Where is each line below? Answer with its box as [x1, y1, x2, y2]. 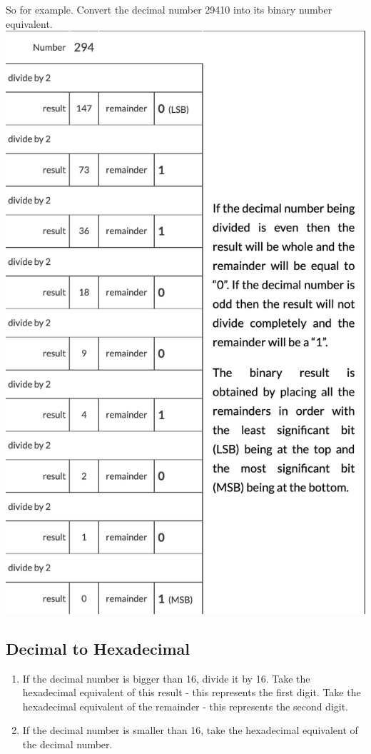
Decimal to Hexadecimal [6, 637, 190, 659]
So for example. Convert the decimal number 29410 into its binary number [6, 2, 332, 16]
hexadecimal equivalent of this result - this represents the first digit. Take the [22, 685, 361, 700]
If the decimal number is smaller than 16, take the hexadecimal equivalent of [22, 723, 358, 738]
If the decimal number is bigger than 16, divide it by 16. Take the [22, 670, 310, 685]
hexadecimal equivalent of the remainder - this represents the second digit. [22, 698, 349, 713]
